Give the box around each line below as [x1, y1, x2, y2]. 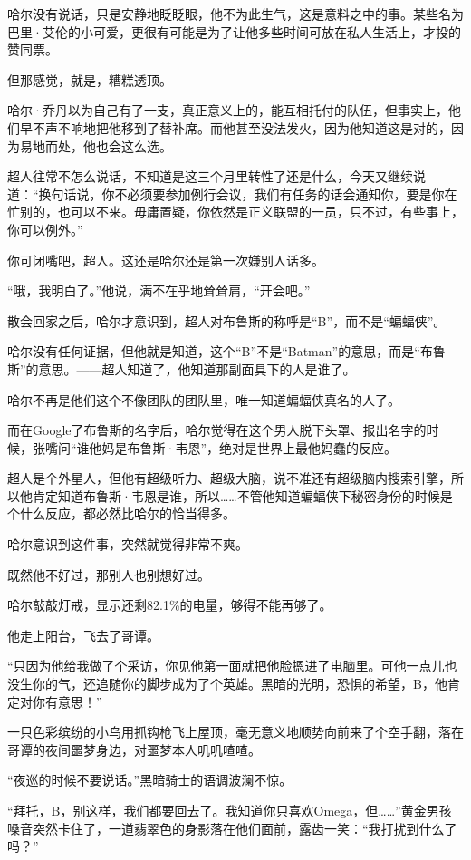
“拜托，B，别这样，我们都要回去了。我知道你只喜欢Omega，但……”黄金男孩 [7, 801, 452, 819]
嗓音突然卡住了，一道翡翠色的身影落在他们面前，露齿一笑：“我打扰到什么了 [7, 818, 457, 837]
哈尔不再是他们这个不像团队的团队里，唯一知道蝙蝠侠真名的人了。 [7, 390, 400, 409]
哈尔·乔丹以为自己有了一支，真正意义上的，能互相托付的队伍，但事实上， [7, 101, 448, 120]
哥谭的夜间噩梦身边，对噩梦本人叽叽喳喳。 [7, 739, 261, 759]
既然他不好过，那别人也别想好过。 [7, 565, 210, 584]
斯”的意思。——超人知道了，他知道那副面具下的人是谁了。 [7, 359, 356, 378]
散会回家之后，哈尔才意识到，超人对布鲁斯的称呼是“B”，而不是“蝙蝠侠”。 [7, 311, 447, 330]
